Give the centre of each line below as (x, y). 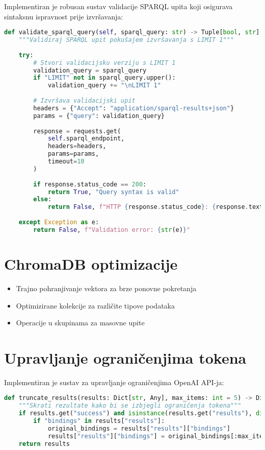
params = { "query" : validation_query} (99, 116)
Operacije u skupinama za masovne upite (80, 323)
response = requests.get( (77, 131)
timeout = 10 (66, 162)
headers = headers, (77, 146)
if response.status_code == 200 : (90, 184)
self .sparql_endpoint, (86, 139)
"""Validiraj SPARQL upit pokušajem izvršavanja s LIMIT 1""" (126, 40)
